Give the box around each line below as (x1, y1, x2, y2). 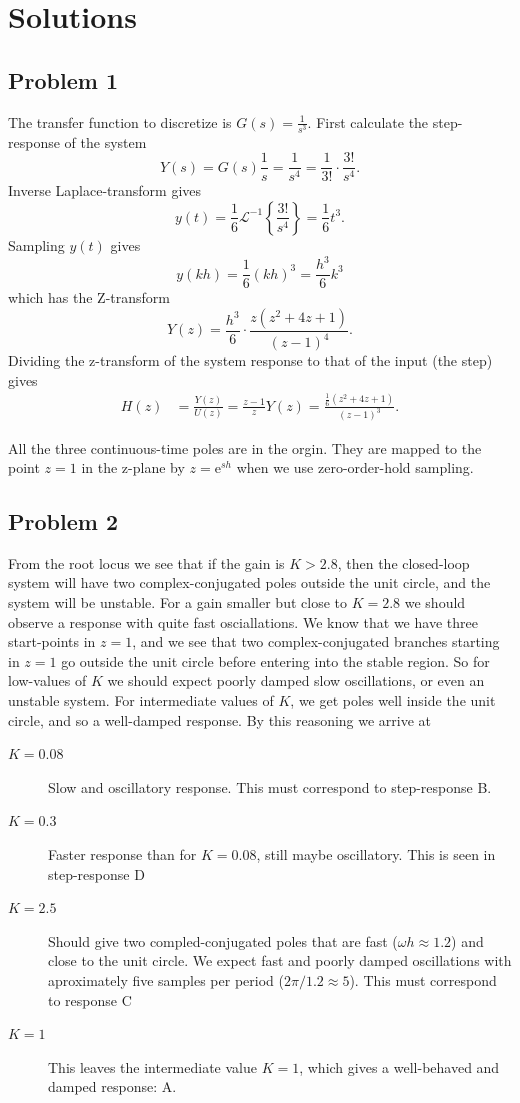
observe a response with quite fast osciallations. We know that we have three (8, 611, 478, 632)
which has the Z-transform (8, 287, 171, 308)
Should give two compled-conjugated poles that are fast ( (48, 930, 398, 951)
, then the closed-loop (337, 552, 470, 573)
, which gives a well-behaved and (299, 1056, 500, 1077)
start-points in (8, 631, 96, 652)
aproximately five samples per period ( (48, 969, 284, 990)
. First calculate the (307, 111, 429, 132)
